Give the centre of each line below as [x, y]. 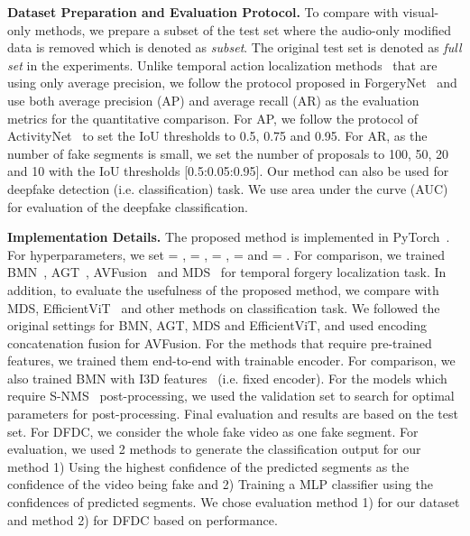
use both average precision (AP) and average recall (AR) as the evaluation [213, 100]
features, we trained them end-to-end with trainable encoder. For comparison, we [231, 360]
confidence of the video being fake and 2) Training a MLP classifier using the [221, 484]
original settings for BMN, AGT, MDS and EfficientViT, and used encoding [217, 325]
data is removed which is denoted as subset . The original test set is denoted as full [235, 47]
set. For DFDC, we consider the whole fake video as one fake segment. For [213, 431]
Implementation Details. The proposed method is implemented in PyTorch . [229, 237]
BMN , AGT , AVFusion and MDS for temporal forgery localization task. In [227, 272]
